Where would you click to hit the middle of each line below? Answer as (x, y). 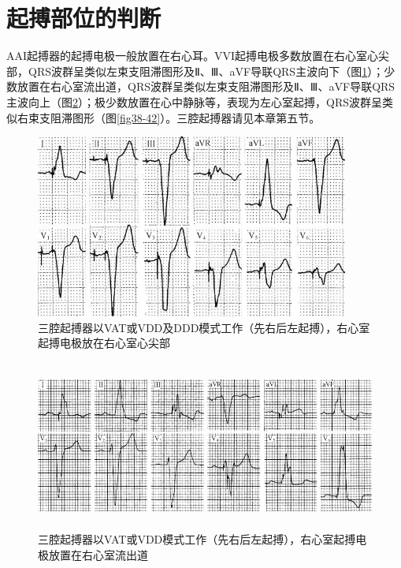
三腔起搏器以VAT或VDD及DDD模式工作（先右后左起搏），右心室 (204, 327)
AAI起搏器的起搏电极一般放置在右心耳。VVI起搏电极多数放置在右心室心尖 (198, 56)
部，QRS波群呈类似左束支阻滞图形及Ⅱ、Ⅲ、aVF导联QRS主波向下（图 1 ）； (195, 71)
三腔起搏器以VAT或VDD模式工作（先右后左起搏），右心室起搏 (197, 539)
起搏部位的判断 (84, 18)
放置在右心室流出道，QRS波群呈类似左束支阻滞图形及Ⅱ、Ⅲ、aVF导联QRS (206, 86)
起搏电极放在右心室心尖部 (104, 343)
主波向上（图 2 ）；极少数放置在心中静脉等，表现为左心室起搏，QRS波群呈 (194, 101)
